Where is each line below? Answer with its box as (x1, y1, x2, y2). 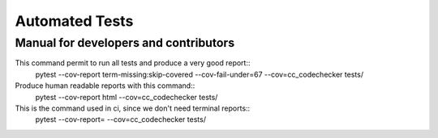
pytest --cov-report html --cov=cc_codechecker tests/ (35, 92, 218, 102)
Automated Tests (15, 12, 134, 30)
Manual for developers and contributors (15, 36, 235, 50)
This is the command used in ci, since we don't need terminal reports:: (15, 103, 251, 113)
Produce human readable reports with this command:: (15, 81, 195, 90)
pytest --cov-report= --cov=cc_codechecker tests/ (35, 115, 207, 124)
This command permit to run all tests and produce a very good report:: (15, 58, 251, 68)
